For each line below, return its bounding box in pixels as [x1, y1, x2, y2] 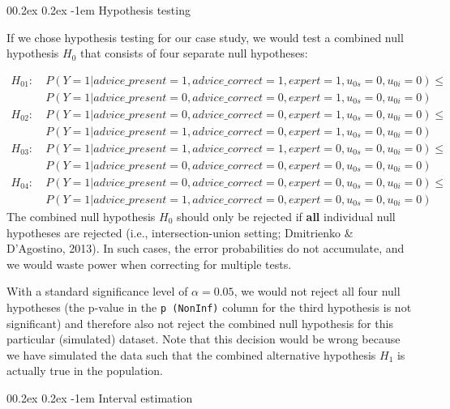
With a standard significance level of [6, 283, 188, 300]
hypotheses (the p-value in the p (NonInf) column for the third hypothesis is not [6, 299, 412, 315]
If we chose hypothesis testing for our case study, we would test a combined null [6, 28, 404, 45]
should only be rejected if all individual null [176, 208, 396, 225]
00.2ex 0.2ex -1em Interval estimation [6, 390, 193, 407]
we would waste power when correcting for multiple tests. [6, 255, 292, 272]
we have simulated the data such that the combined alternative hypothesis [6, 346, 376, 363]
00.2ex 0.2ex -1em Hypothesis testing [6, 2, 191, 18]
